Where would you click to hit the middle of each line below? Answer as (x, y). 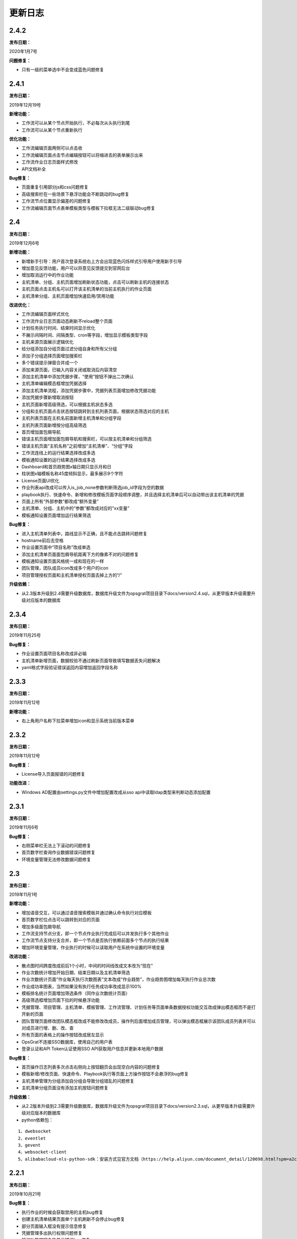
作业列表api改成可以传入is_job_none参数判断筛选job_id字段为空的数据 (93, 488)
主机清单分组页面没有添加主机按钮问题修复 (65, 1088)
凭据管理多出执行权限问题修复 (52, 1233)
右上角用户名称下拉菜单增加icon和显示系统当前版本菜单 (78, 721)
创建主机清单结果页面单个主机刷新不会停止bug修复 (73, 1219)
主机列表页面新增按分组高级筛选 (54, 425)
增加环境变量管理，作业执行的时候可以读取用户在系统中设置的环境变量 (93, 947)
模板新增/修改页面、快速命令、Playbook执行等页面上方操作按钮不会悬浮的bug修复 (105, 1074)
